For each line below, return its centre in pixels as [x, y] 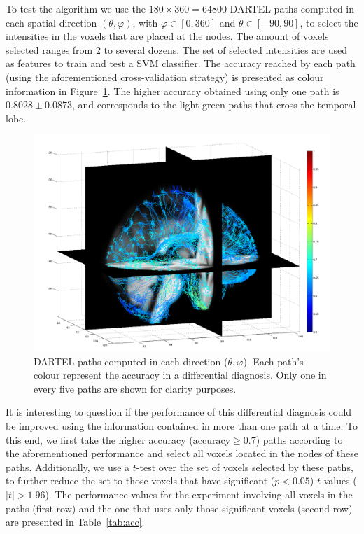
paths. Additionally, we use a [68, 466]
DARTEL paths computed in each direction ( [131, 361]
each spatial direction [51, 22]
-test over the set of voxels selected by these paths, [245, 466]
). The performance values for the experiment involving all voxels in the [199, 494]
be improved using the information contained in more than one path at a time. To [182, 426]
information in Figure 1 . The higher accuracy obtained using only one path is [173, 91]
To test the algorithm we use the [76, 8]
